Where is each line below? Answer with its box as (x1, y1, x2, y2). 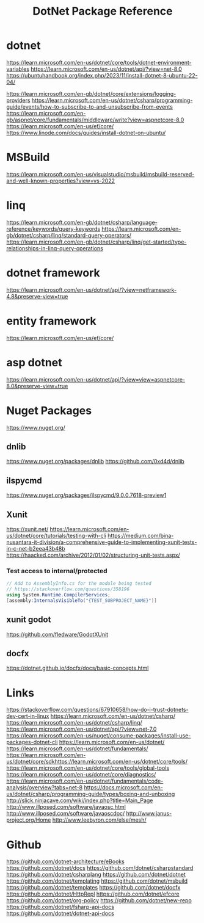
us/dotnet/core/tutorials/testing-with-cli (6, 532, 107, 539)
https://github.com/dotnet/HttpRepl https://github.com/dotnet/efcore (6, 890, 180, 898)
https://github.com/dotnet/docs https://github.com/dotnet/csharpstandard (6, 864, 194, 872)
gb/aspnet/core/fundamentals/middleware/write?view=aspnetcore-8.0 (6, 116, 184, 123)
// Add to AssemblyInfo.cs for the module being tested (6, 581, 151, 587)
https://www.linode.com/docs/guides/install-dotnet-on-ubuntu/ (6, 129, 166, 136)
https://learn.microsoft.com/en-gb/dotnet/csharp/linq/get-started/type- (6, 238, 187, 245)
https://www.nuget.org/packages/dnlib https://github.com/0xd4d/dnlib (6, 458, 184, 465)
